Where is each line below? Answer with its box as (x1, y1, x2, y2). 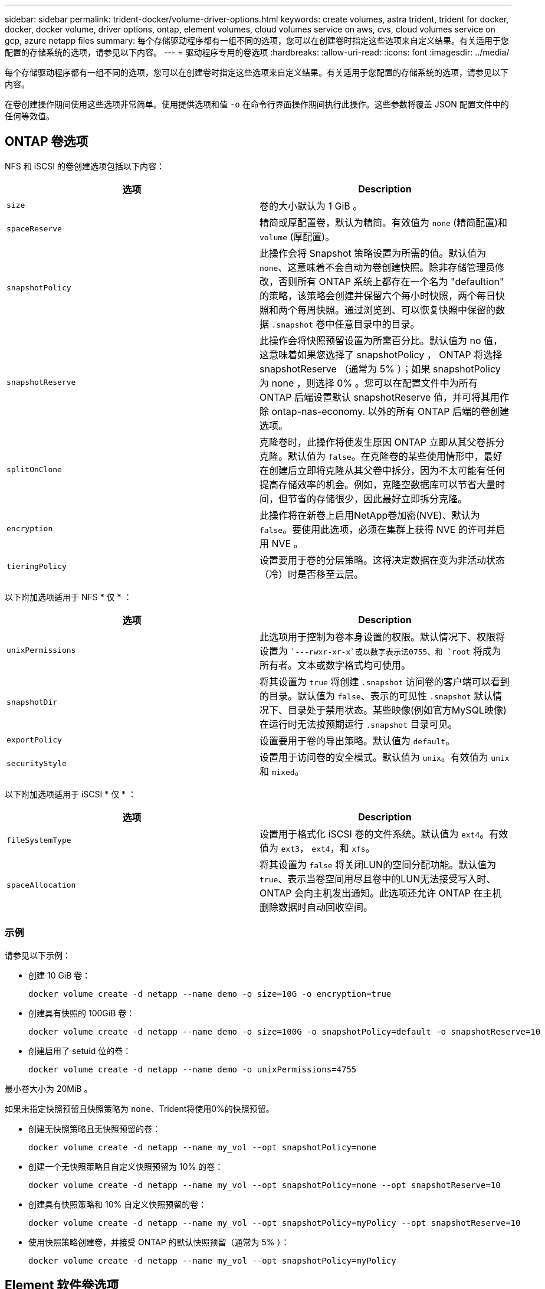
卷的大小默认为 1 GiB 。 (260, 199, 363, 212)
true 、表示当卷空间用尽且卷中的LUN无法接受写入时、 (260, 872, 496, 885)
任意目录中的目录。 (334, 318, 420, 330)
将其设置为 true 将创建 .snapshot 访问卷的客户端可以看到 (260, 675, 510, 688)
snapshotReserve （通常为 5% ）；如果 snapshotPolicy (260, 362, 501, 375)
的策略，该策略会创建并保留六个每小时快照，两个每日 (260, 289, 496, 302)
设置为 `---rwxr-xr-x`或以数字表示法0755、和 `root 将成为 (260, 644, 501, 657)
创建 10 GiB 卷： (28, 970, 91, 980)
